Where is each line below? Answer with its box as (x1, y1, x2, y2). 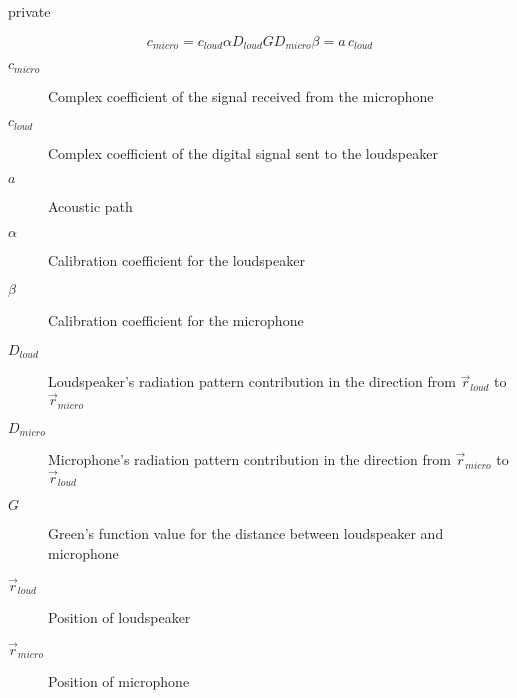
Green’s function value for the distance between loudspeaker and (48, 523, 444, 544)
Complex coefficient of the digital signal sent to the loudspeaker (48, 142, 438, 163)
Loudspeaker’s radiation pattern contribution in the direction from (48, 371, 456, 392)
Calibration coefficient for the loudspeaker (48, 249, 305, 270)
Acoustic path (48, 196, 133, 217)
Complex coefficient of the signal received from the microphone (48, 85, 434, 106)
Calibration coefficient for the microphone (48, 310, 304, 331)
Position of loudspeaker (48, 607, 191, 628)
